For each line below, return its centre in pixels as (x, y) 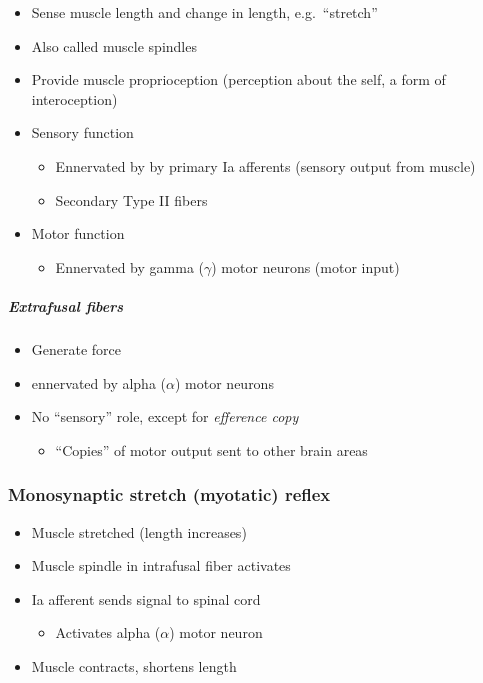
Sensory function (82, 132)
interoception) (74, 98)
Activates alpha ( (108, 632)
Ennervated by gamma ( (129, 266)
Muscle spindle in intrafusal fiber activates (161, 565)
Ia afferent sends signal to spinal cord (146, 598)
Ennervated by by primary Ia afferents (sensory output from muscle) (265, 165)
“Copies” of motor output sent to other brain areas (211, 449)
